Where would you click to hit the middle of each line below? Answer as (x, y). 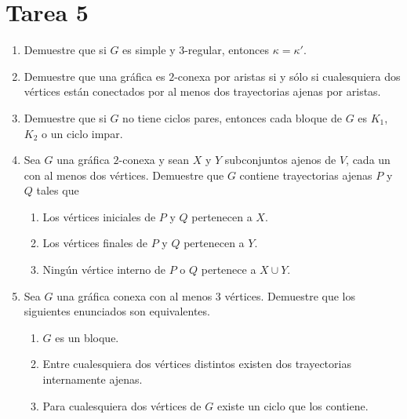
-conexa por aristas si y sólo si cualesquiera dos (287, 76)
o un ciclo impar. (82, 133)
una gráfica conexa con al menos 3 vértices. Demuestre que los (206, 295)
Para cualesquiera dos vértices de (122, 405)
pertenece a (229, 270)
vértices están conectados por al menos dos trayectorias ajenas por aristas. (202, 91)
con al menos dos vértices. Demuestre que (124, 175)
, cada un (368, 160)
